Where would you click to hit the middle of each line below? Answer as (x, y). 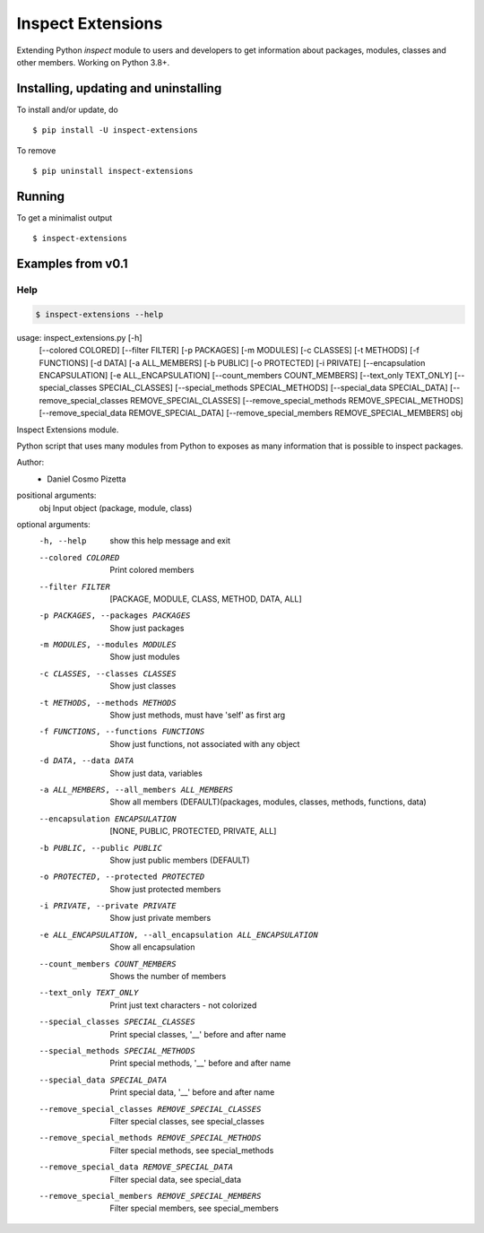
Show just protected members (165, 889)
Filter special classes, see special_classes (187, 1121)
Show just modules (145, 657)
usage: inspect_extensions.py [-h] (79, 337)
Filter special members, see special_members (194, 1208)
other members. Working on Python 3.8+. (93, 62)
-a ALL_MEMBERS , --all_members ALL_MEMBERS (136, 790)
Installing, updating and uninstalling (119, 88)
